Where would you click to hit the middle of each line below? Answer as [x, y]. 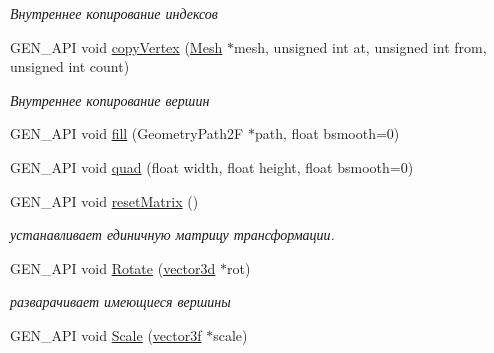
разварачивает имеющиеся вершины [120, 301]
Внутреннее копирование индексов [114, 13]
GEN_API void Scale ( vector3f [106, 334]
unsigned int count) [70, 66]
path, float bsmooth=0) [327, 133]
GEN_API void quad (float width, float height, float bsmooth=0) [212, 166]
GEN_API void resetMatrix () [104, 200]
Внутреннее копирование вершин [110, 99]
